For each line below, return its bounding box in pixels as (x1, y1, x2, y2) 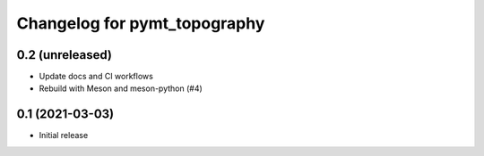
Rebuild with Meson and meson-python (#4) (39, 83, 203, 94)
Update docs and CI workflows (39, 71, 154, 82)
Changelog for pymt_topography (16, 13, 265, 33)
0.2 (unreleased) (16, 47, 112, 62)
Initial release (39, 130, 89, 141)
